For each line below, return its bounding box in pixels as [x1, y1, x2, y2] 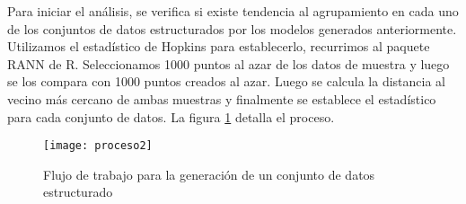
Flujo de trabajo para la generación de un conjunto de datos [43, 164, 375, 183]
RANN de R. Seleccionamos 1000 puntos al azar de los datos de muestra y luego [7, 54, 450, 73]
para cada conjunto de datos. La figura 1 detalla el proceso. [7, 107, 335, 126]
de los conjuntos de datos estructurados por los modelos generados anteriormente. [7, 19, 457, 38]
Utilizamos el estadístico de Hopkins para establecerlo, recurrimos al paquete [7, 37, 430, 56]
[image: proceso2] [43, 139, 153, 153]
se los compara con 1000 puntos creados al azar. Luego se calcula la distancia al [7, 72, 445, 91]
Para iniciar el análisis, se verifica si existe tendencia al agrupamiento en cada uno [7, 2, 459, 20]
